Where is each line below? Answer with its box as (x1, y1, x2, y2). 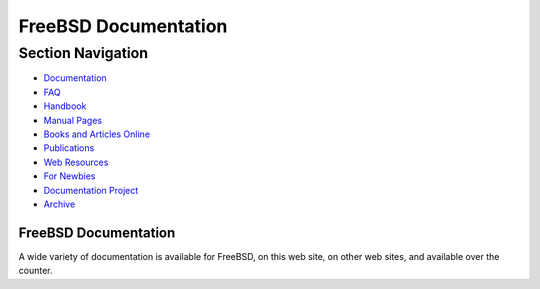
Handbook (43, 100, 87, 112)
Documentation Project (43, 184, 139, 196)
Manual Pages (43, 114, 103, 126)
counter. (18, 265, 53, 277)
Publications (43, 142, 95, 154)
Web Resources (43, 156, 109, 168)
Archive (43, 198, 76, 210)
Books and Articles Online (43, 128, 150, 140)
